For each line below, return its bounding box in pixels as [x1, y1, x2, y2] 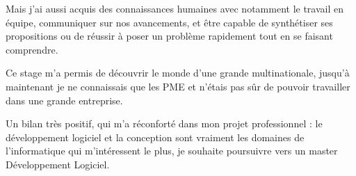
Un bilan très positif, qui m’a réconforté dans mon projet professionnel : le [6, 116, 323, 131]
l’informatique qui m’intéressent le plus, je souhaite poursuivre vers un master [6, 143, 338, 158]
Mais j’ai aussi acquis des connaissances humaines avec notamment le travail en [6, 1, 343, 15]
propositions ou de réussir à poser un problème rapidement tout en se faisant [6, 29, 333, 43]
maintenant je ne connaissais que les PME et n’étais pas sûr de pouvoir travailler [6, 79, 350, 93]
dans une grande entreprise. [6, 93, 123, 107]
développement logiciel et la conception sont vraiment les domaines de [6, 129, 305, 144]
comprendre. [6, 42, 58, 56]
